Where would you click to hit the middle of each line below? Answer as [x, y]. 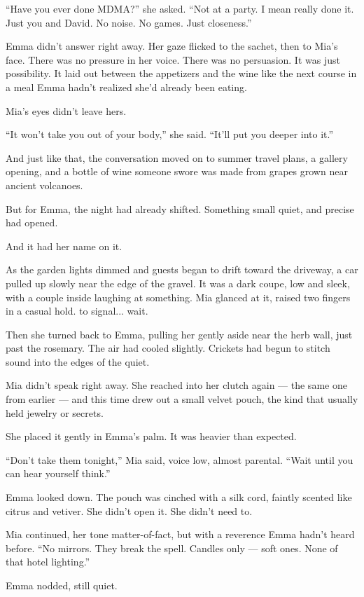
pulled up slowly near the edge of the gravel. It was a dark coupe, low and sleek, [178, 283]
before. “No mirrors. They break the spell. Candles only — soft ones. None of [172, 548]
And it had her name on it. [64, 246]
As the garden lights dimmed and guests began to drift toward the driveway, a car [182, 269]
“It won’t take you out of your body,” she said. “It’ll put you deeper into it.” [170, 134]
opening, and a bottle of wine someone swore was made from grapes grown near [177, 171]
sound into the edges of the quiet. [78, 361]
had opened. [32, 222]
